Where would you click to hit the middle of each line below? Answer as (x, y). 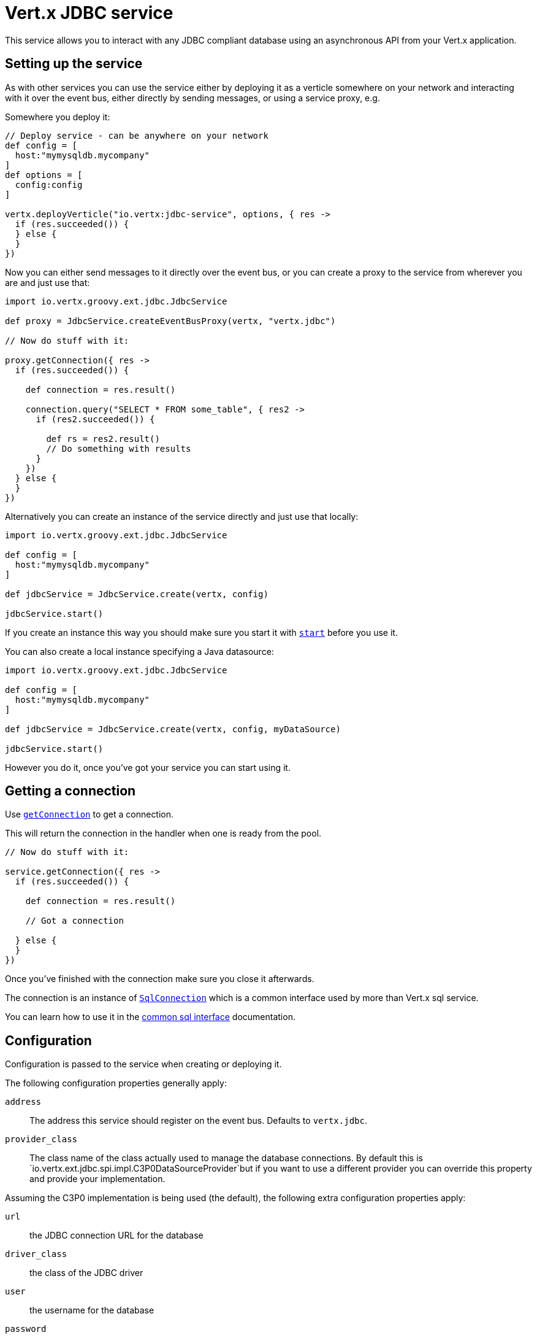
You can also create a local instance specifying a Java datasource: (139, 651)
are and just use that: (48, 282)
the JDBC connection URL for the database (116, 1236)
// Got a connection (74, 921)
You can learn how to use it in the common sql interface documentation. (150, 1017)
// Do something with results (119, 448)
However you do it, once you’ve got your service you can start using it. (148, 767)
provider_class (41, 1139)
